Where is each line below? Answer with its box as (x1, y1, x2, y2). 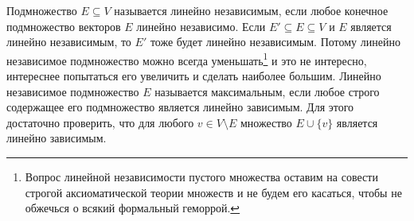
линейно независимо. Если (136, 17, 266, 34)
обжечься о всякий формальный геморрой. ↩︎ (25, 200, 240, 216)
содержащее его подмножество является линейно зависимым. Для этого (6, 99, 354, 115)
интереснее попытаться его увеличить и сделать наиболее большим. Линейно (6, 68, 381, 84)
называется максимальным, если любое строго (154, 83, 380, 99)
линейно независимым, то (6, 33, 131, 50)
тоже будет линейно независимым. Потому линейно (150, 33, 400, 50)
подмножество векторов (6, 17, 121, 34)
